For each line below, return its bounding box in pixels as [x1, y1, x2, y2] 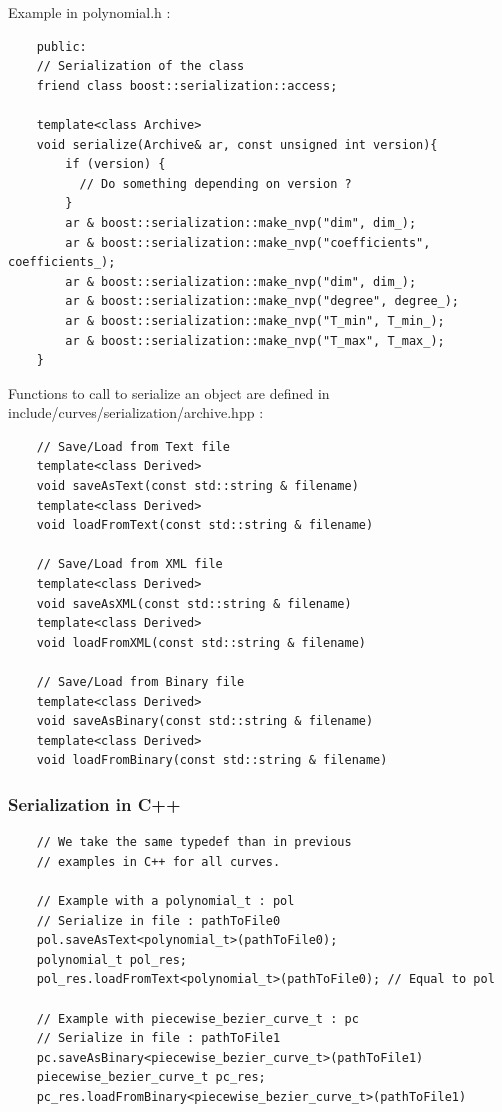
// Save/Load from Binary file [36, 675, 245, 689]
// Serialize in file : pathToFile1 [36, 1031, 281, 1046]
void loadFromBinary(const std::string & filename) [36, 753, 388, 768]
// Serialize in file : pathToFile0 [36, 913, 281, 928]
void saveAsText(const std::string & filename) [36, 479, 359, 494]
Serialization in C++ [8, 791, 181, 816]
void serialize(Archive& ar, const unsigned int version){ [36, 137, 438, 152]
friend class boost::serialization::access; [36, 78, 338, 93]
